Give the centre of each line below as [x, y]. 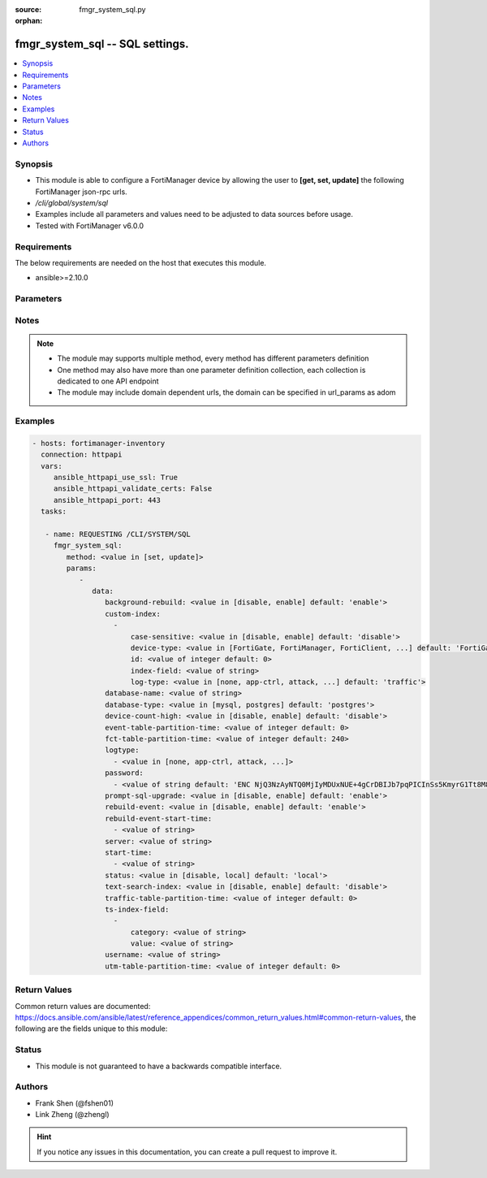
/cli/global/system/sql [72, 202]
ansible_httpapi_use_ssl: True [116, 478]
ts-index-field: [137, 909]
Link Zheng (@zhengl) [72, 1115]
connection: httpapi [82, 455]
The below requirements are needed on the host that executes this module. [141, 262]
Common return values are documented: [83, 1006]
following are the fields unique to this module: [91, 1029]
